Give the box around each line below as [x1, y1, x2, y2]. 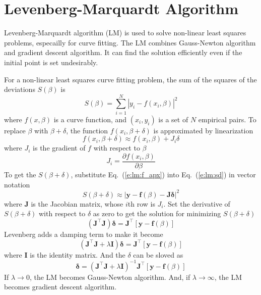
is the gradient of [33, 142, 86, 153]
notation [4, 179, 30, 189]
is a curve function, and [53, 114, 127, 124]
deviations [4, 84, 35, 94]
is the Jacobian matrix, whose [31, 198, 123, 209]
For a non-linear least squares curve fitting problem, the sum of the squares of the [4, 74, 257, 84]
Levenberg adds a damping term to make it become [4, 228, 163, 239]
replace [4, 125, 26, 135]
